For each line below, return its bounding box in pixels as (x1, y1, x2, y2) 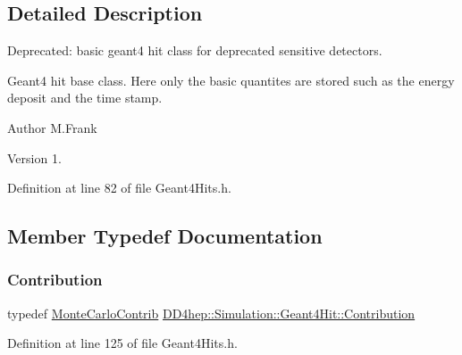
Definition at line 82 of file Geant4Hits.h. (7, 178, 231, 197)
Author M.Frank (7, 118, 97, 136)
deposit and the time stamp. (7, 88, 163, 107)
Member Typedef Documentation (7, 222, 323, 250)
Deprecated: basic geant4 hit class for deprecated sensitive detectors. (7, 41, 382, 60)
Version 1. (7, 148, 62, 167)
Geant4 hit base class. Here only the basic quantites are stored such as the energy (7, 70, 455, 89)
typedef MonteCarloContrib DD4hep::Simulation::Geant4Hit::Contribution (7, 303, 416, 322)
